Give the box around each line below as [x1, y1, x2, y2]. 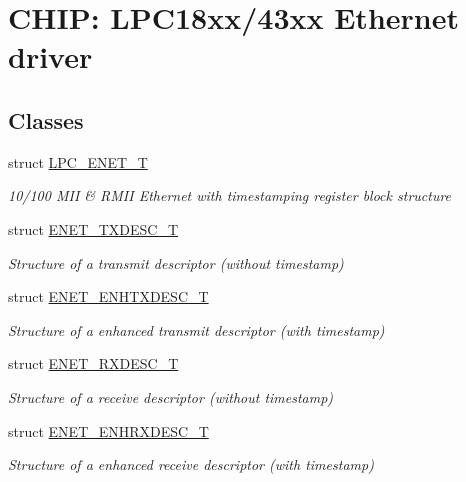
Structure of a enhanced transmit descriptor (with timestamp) [8, 319, 385, 340]
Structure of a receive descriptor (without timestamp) [8, 386, 334, 407]
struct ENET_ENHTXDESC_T [8, 286, 209, 307]
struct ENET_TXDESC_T [8, 218, 179, 239]
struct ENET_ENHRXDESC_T [8, 420, 209, 441]
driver [8, 36, 93, 77]
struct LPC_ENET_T [8, 151, 148, 172]
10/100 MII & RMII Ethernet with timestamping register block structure [8, 185, 452, 206]
